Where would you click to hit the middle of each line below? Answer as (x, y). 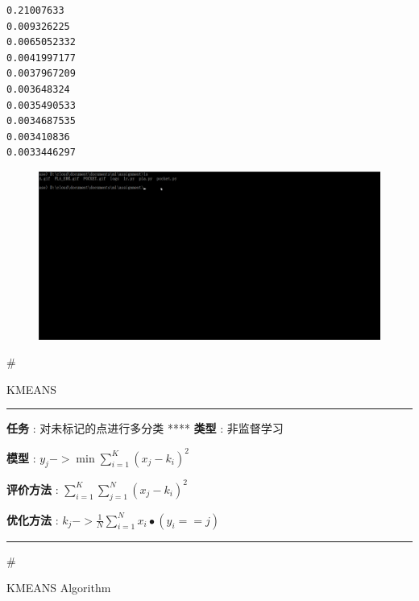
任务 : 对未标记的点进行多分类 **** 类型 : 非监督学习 (145, 428)
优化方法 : (33, 519)
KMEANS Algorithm (59, 588)
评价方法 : (33, 489)
